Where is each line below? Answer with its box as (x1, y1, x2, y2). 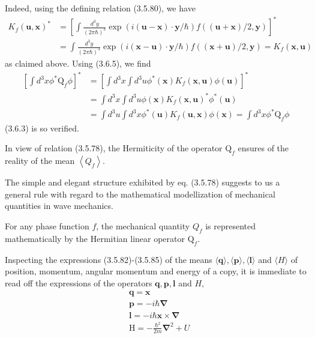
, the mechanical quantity (96, 220, 190, 232)
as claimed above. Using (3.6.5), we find (5, 56, 151, 69)
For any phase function (5, 220, 89, 232)
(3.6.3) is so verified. (5, 121, 79, 134)
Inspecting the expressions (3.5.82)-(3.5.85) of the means (5, 253, 212, 265)
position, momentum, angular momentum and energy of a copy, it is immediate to (5, 265, 307, 277)
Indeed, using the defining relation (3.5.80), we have (5, 2, 196, 14)
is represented (205, 220, 256, 232)
